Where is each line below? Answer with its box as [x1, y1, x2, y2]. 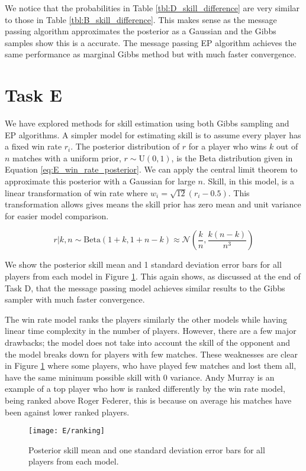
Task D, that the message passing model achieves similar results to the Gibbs [5, 281, 285, 294]
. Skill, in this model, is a [202, 175, 295, 187]
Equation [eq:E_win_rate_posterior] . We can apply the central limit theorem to [5, 163, 298, 176]
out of [276, 140, 298, 152]
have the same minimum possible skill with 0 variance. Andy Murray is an [5, 371, 275, 383]
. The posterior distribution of [70, 140, 180, 152]
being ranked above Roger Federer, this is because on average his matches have [5, 394, 292, 406]
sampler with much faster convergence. [5, 293, 145, 306]
